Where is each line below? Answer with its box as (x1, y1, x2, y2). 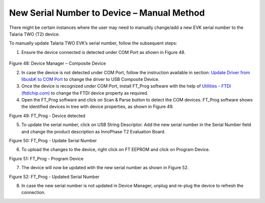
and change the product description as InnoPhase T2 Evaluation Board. (21, 128, 166, 134)
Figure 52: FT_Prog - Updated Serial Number (9, 174, 100, 179)
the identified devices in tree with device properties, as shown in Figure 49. (21, 103, 174, 110)
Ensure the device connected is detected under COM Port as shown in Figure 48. (21, 49, 186, 55)
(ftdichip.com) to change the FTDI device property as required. (21, 90, 149, 96)
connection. (21, 189, 46, 196)
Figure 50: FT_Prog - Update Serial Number (9, 138, 97, 144)
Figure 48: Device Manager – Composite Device (9, 60, 106, 66)
